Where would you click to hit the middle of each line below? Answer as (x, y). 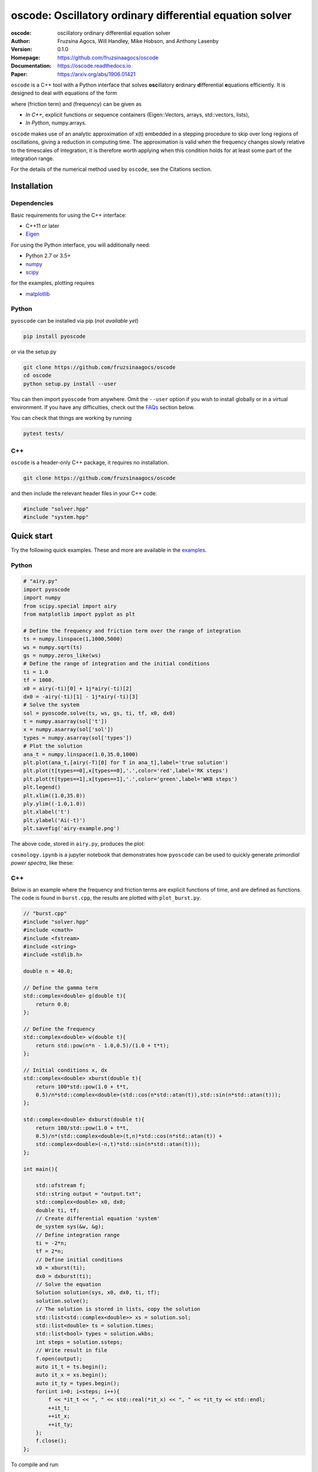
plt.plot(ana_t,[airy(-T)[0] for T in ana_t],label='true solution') (126, 763)
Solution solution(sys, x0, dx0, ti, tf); (98, 1293)
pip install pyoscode (54, 336)
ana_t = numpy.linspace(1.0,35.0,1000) (81, 754)
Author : (21, 41)
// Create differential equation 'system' (98, 1218)
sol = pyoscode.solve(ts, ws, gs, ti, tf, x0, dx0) (100, 713)
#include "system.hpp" (56, 517)
